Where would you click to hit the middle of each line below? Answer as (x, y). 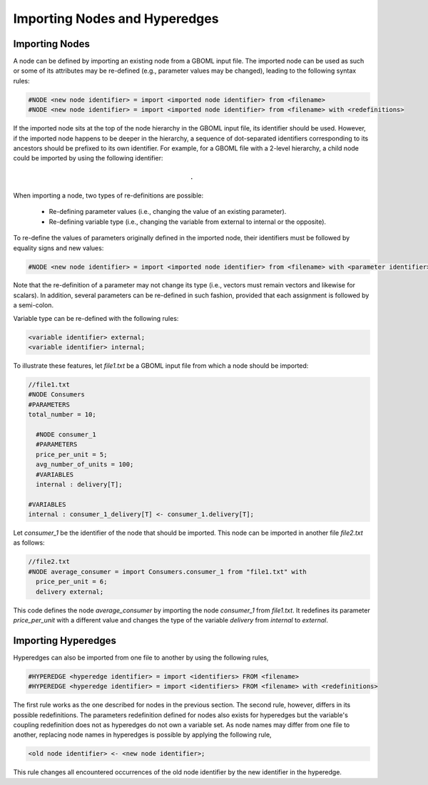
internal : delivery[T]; (79, 484)
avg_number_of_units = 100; (85, 465)
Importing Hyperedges (65, 641)
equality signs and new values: (58, 248)
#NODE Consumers (57, 395)
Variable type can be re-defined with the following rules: (96, 318)
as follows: (29, 543)
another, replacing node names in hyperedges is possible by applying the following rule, (142, 735)
